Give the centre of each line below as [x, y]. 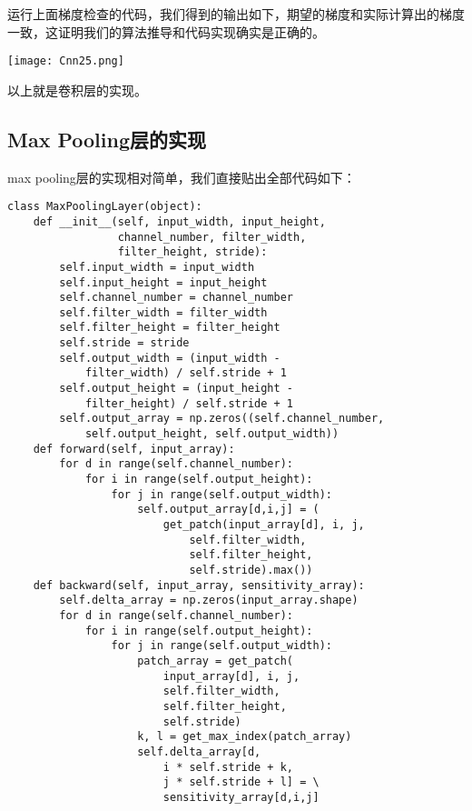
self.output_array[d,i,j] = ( [228, 510]
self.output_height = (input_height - [176, 389]
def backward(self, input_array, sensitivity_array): [199, 585]
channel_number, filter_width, [212, 237]
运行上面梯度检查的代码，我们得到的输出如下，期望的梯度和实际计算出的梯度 [236, 14]
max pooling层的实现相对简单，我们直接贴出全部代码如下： [182, 177]
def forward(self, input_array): [134, 449]
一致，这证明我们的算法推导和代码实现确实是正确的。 [166, 31]
